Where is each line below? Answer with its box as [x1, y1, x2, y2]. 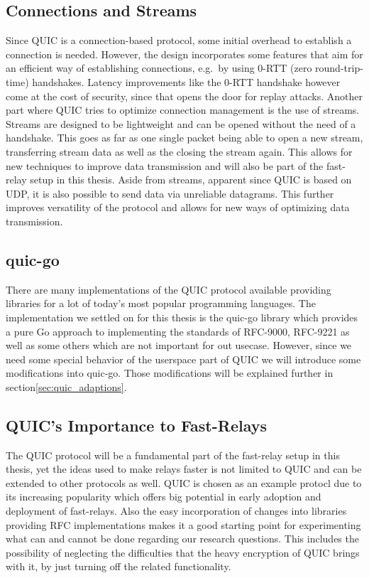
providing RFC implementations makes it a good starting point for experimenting [6, 517, 361, 532]
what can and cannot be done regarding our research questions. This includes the [6, 531, 359, 546]
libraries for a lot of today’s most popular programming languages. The [6, 296, 316, 311]
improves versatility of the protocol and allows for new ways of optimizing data [6, 200, 350, 215]
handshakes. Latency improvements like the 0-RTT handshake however [32, 74, 341, 89]
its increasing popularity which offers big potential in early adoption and [6, 489, 321, 504]
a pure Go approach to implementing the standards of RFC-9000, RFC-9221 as [6, 323, 350, 338]
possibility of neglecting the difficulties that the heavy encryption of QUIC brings [6, 545, 360, 560]
